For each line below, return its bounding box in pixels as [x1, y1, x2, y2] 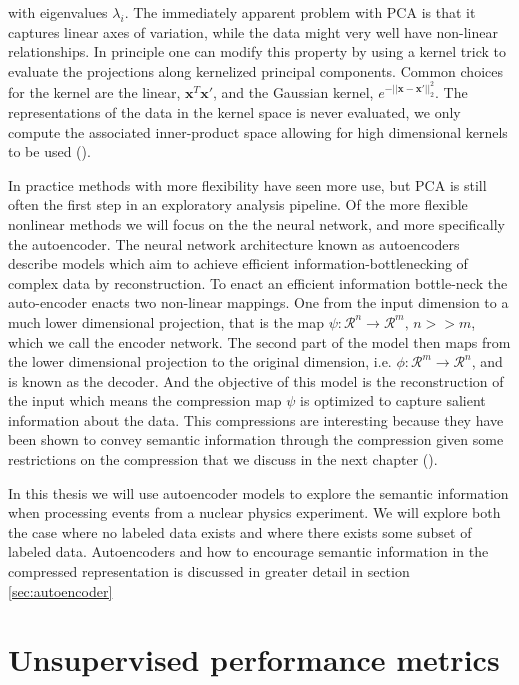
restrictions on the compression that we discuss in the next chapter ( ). [8, 449, 438, 470]
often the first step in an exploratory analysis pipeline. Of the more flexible [8, 194, 468, 215]
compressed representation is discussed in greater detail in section [8, 561, 410, 582]
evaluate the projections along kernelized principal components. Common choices [8, 60, 503, 81]
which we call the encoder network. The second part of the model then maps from [8, 331, 511, 352]
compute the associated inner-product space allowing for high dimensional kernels [8, 121, 508, 142]
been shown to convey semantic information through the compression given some [8, 429, 504, 450]
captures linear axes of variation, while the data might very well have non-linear [8, 21, 498, 42]
